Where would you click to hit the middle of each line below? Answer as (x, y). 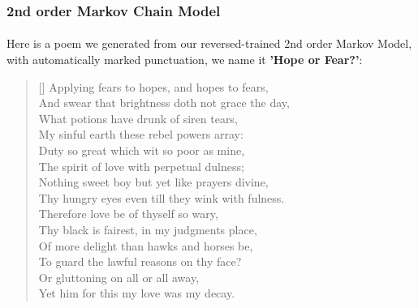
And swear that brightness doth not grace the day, (164, 103)
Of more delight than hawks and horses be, (146, 245)
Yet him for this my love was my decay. (137, 293)
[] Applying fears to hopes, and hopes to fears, (153, 86)
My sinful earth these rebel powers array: (141, 134)
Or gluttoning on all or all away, (119, 277)
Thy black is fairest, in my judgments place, (148, 229)
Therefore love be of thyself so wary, (128, 214)
